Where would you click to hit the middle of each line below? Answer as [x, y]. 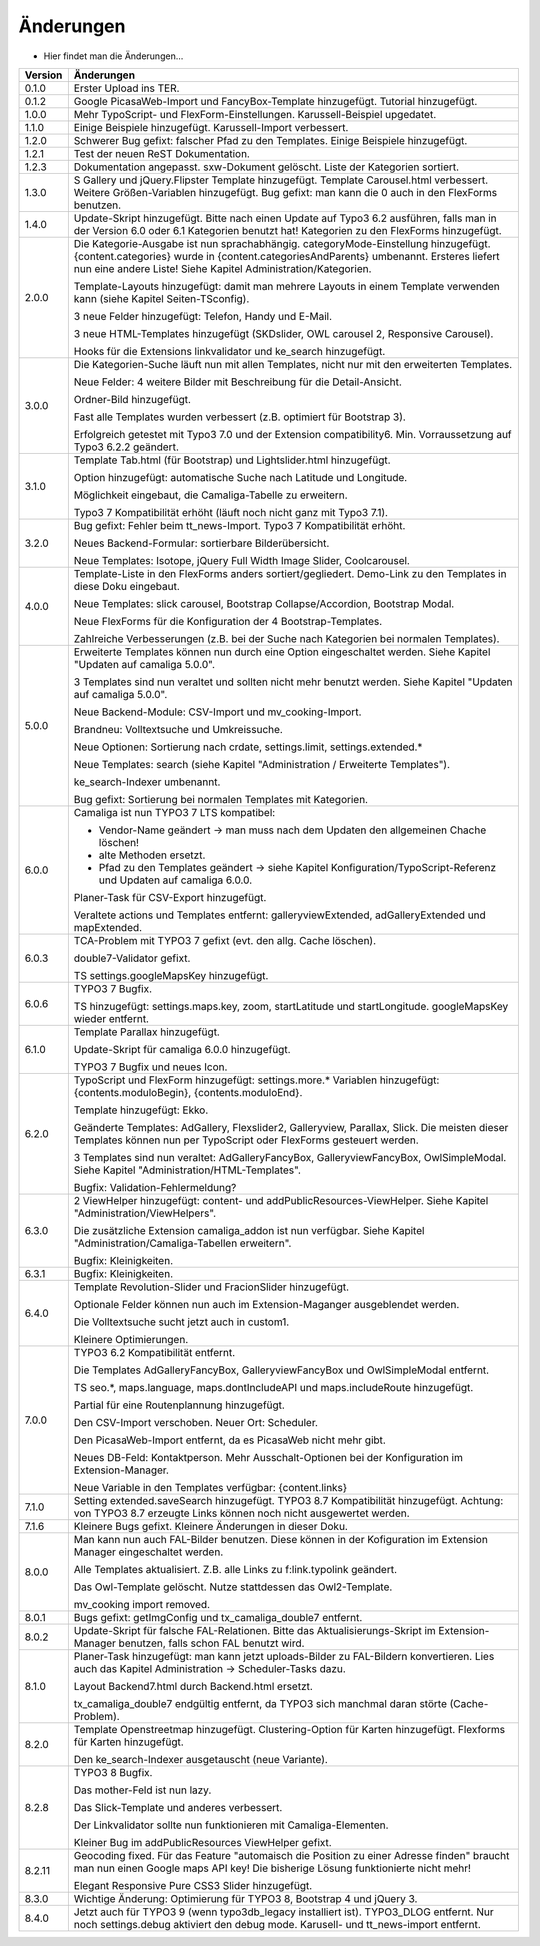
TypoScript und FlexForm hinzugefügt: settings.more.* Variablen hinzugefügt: [256, 1080]
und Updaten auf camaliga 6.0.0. [175, 880]
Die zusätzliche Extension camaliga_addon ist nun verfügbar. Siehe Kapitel [249, 1230]
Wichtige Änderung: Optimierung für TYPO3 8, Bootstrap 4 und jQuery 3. [245, 1898]
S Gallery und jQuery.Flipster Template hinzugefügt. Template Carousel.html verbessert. [281, 180]
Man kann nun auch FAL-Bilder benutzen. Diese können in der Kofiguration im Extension [281, 1539]
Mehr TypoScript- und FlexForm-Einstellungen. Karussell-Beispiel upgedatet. [255, 114]
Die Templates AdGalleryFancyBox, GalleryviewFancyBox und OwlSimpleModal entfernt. [281, 1370]
